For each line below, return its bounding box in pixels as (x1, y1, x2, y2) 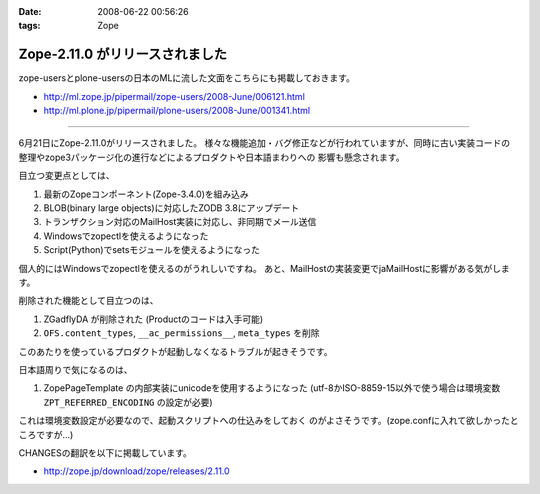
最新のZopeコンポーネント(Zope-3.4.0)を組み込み (43, 188, 249, 200)
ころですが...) (18, 428, 74, 440)
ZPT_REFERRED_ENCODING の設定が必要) (43, 396, 214, 408)
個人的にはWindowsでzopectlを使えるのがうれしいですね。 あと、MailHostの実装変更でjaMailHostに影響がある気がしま (18, 262, 510, 274)
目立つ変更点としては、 (18, 170, 115, 182)
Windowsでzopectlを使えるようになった (43, 230, 209, 242)
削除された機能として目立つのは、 (18, 295, 159, 307)
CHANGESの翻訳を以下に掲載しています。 (18, 446, 192, 459)
